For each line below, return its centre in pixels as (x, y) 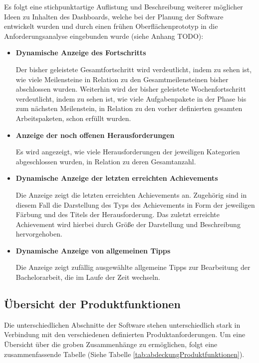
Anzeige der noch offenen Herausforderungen (95, 135)
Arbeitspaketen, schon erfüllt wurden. (73, 118)
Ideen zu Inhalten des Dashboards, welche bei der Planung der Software (114, 16)
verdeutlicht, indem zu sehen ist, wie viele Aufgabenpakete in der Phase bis (131, 98)
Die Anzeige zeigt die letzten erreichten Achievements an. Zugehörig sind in (131, 194)
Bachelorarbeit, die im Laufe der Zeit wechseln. (88, 277)
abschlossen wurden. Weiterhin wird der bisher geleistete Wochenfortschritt (131, 89)
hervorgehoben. (39, 234)
